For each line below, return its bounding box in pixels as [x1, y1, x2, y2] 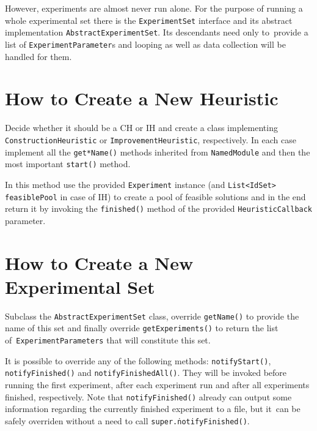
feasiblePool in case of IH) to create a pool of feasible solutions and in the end [5, 190, 306, 203]
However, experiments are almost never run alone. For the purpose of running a [5, 2, 303, 14]
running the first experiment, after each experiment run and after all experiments [5, 378, 310, 391]
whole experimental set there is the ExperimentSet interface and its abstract [5, 13, 293, 26]
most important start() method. [5, 157, 131, 170]
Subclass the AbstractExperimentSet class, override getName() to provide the [5, 309, 299, 322]
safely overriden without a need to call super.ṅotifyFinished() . [5, 414, 250, 427]
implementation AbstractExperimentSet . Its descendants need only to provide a [5, 26, 308, 39]
